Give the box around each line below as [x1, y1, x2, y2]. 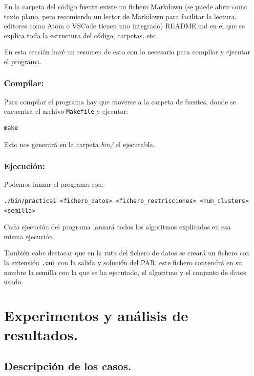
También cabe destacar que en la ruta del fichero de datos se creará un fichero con [4, 248, 250, 258]
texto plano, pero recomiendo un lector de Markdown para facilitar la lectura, [4, 11, 237, 21]
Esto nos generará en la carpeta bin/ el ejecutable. [4, 139, 155, 149]
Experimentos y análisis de [4, 305, 189, 326]
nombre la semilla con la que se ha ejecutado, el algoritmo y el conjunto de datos [4, 267, 246, 277]
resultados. [4, 325, 78, 345]
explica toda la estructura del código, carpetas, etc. [4, 30, 157, 40]
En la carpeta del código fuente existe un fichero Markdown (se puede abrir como [4, 1, 248, 11]
